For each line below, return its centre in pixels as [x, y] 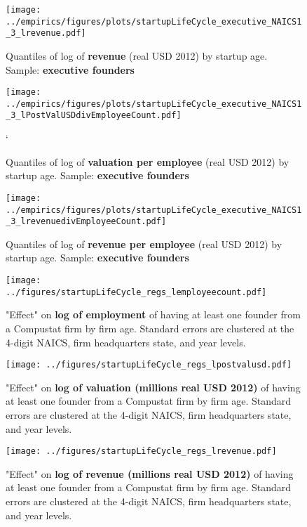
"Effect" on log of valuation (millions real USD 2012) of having [153, 387]
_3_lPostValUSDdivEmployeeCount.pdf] [94, 116]
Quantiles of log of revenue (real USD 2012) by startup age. [137, 55]
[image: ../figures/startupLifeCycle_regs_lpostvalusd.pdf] [149, 365]
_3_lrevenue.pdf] [46, 33]
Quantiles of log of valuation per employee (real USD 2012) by [148, 161]
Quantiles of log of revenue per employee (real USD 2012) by [144, 243]
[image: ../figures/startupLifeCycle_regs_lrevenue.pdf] [141, 451]
